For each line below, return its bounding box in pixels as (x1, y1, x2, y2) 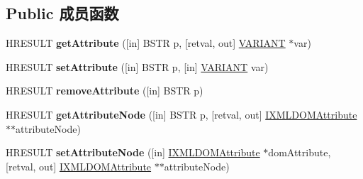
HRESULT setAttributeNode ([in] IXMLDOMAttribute (6, 145, 260, 160)
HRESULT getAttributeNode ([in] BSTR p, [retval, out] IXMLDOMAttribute (6, 107, 357, 121)
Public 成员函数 (6, 2, 119, 24)
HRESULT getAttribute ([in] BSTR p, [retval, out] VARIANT (6, 36, 286, 50)
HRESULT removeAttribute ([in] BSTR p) (6, 83, 203, 98)
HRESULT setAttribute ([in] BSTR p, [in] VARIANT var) (6, 59, 269, 74)
